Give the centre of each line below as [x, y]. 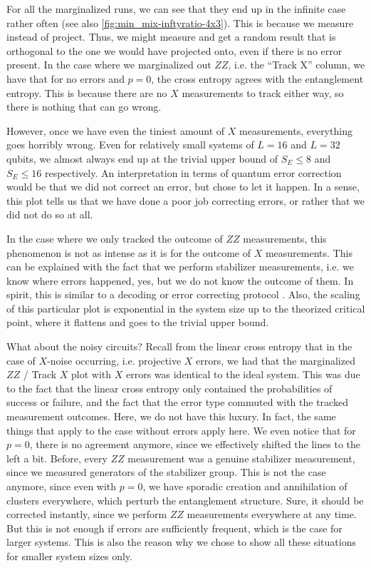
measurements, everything [296, 130]
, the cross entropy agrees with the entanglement [257, 78]
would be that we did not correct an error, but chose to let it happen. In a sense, [183, 187]
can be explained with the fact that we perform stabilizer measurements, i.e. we [181, 267]
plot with [92, 374]
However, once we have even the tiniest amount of [116, 130]
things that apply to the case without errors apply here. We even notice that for [181, 430]
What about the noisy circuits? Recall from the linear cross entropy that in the [179, 346]
